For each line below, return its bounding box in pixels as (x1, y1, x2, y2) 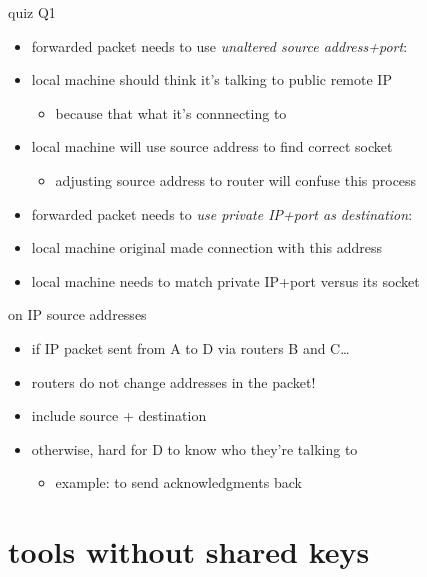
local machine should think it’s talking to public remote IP (31, 69, 392, 90)
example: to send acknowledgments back (55, 472, 302, 493)
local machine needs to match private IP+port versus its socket (31, 270, 420, 291)
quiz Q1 (8, 2, 56, 22)
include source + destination (31, 405, 207, 426)
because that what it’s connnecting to (55, 102, 287, 123)
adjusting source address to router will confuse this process (55, 169, 417, 190)
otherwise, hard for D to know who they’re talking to (31, 438, 358, 459)
